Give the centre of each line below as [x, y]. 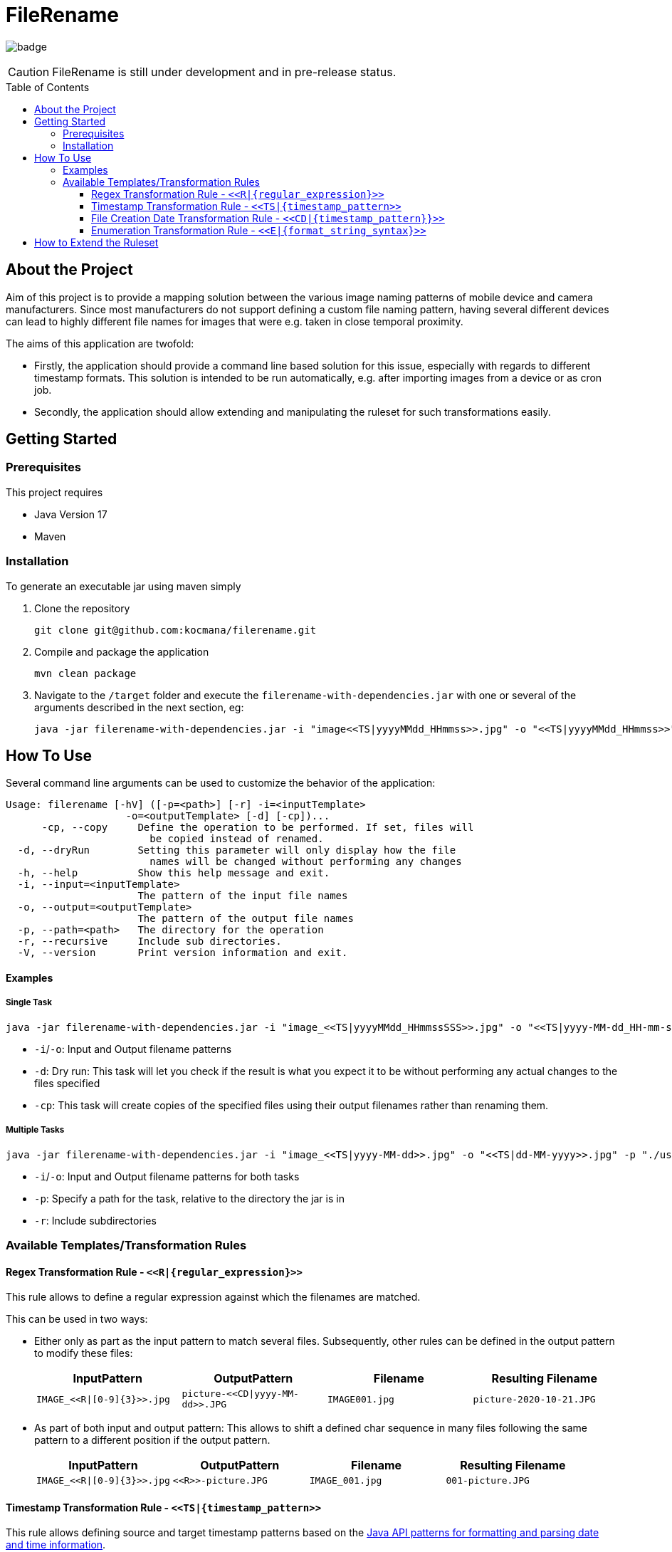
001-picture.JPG [488, 1481]
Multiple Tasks [35, 1130]
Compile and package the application [122, 651]
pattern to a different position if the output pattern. [152, 1440]
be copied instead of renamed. [237, 839]
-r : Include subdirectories [95, 1220]
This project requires [54, 492]
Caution [29, 72]
